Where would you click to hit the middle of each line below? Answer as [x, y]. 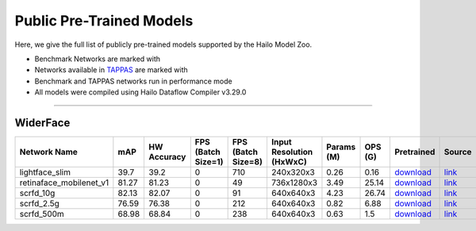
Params [341, 147]
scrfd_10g [37, 193]
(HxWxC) [289, 162]
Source [458, 152]
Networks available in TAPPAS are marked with [111, 70]
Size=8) [248, 162]
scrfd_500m [42, 214]
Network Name [49, 152]
